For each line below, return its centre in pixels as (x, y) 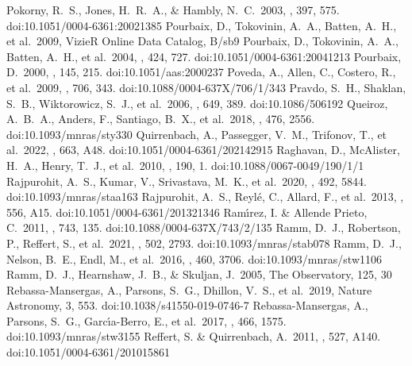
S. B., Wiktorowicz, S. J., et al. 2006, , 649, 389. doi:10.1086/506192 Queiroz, (197, 103)
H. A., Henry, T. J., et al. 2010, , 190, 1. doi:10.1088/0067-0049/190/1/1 (185, 165)
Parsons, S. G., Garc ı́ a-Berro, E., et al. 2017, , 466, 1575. (146, 320)
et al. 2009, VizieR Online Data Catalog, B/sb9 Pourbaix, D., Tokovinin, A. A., (202, 41)
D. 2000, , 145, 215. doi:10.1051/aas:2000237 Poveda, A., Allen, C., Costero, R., (201, 72)
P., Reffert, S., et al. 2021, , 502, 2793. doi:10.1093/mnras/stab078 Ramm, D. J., (204, 243)
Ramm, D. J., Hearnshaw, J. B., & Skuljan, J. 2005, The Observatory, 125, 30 (199, 274)
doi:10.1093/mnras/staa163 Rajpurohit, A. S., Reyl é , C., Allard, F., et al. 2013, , (205, 196)
